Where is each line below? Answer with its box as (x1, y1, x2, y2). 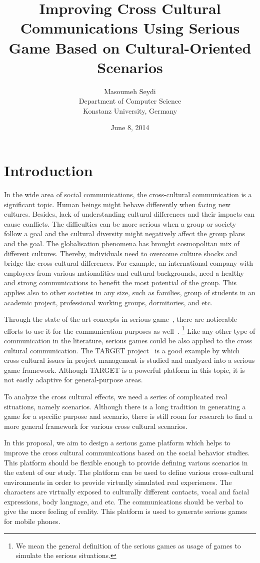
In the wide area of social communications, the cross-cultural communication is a (4, 189, 252, 199)
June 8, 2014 (110, 122, 149, 133)
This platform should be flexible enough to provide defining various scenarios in (4, 457, 248, 467)
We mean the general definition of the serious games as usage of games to (15, 540, 241, 550)
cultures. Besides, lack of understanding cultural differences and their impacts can (4, 209, 255, 219)
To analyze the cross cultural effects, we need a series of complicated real (4, 391, 227, 401)
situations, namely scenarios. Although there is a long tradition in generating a (4, 401, 246, 411)
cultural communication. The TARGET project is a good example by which (4, 345, 240, 355)
